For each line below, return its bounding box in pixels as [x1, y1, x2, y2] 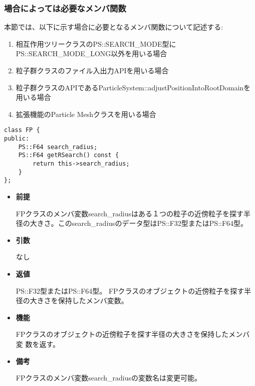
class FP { [4, 126, 40, 134]
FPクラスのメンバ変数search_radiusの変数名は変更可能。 [16, 372, 201, 383]
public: [4, 135, 30, 143]
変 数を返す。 [16, 338, 60, 349]
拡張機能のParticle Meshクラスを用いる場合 [16, 108, 156, 119]
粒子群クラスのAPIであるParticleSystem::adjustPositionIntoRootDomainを [16, 82, 251, 92]
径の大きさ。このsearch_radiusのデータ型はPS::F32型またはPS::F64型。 [16, 218, 248, 228]
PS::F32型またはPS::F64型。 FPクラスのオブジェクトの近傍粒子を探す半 [16, 285, 251, 296]
